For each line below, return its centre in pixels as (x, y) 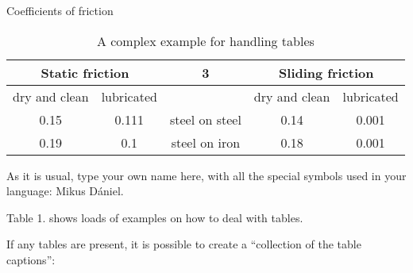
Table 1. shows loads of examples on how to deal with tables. (155, 217)
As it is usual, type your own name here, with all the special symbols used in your (206, 175)
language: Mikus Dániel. (65, 191)
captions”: (31, 259)
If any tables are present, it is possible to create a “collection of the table (184, 244)
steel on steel (205, 119)
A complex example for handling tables (205, 40)
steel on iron (206, 142)
